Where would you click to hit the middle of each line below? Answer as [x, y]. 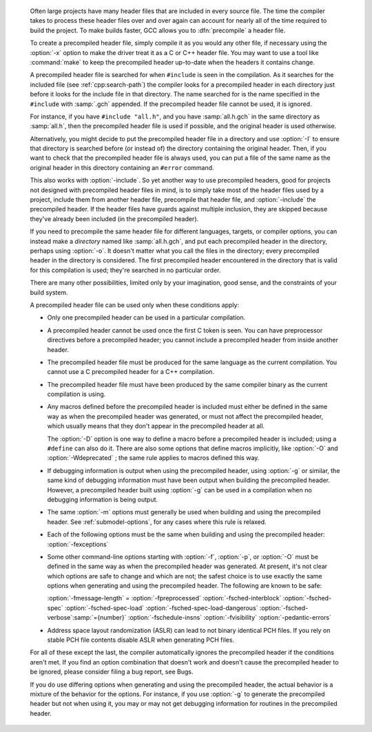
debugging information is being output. [103, 499]
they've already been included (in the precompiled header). [114, 219]
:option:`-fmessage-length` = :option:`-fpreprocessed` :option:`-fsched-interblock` [164, 598]
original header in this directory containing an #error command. [122, 167]
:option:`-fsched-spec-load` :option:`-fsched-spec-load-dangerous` [161, 608]
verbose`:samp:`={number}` [87, 618]
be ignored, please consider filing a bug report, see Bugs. [112, 672]
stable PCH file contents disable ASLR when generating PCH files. [141, 640]
